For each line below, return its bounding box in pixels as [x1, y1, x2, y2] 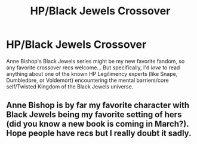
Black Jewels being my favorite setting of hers [6, 109, 182, 120]
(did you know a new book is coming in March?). [6, 119, 189, 129]
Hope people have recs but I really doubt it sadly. [6, 128, 192, 139]
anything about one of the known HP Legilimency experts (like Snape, [6, 70, 178, 77]
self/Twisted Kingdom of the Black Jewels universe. [6, 82, 134, 90]
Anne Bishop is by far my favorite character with [6, 100, 190, 111]
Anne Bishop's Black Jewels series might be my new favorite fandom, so [6, 57, 185, 65]
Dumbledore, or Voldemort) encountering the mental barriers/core [6, 76, 169, 84]
